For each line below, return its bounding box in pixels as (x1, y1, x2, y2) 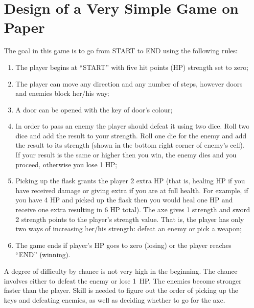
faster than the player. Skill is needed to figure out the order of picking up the (4, 285, 238, 295)
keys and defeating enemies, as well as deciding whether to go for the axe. (4, 294, 225, 305)
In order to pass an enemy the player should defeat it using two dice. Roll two (15, 121, 250, 131)
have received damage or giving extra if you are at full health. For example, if (15, 185, 249, 195)
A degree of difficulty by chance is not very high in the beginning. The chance (4, 266, 237, 276)
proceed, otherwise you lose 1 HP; (15, 159, 117, 169)
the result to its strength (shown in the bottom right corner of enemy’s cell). (15, 140, 245, 150)
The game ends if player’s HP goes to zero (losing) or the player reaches (15, 240, 231, 250)
